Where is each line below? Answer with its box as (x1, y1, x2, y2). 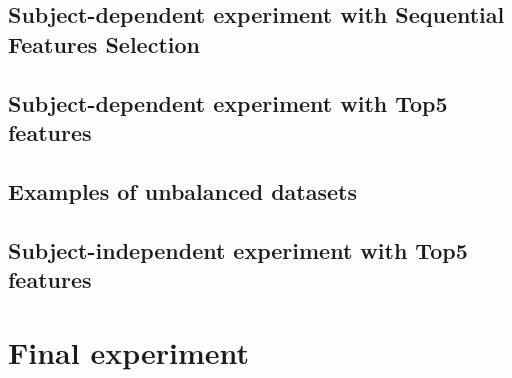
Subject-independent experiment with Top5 (8, 234, 468, 265)
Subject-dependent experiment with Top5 (8, 87, 448, 118)
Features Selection (8, 28, 200, 59)
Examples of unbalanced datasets (8, 175, 357, 206)
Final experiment (8, 332, 249, 373)
